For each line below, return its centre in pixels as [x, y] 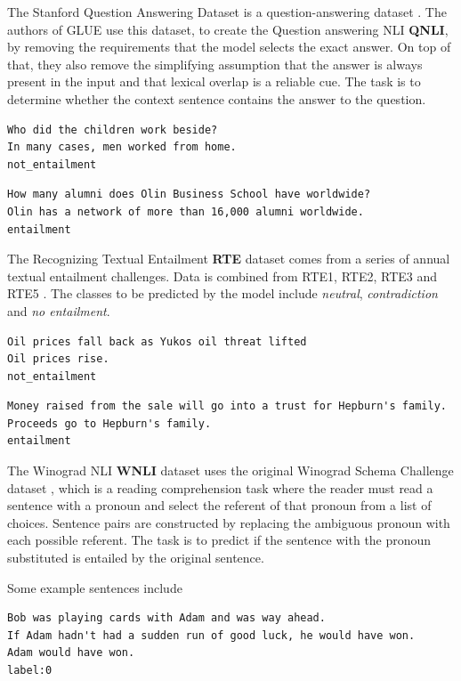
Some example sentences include [95, 587]
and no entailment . [59, 310]
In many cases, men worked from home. [122, 147]
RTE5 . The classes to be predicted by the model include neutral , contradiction [222, 293]
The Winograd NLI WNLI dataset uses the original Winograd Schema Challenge [230, 470]
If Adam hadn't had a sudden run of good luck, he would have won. [211, 635]
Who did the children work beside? [113, 130]
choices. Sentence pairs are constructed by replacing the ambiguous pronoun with [229, 522]
